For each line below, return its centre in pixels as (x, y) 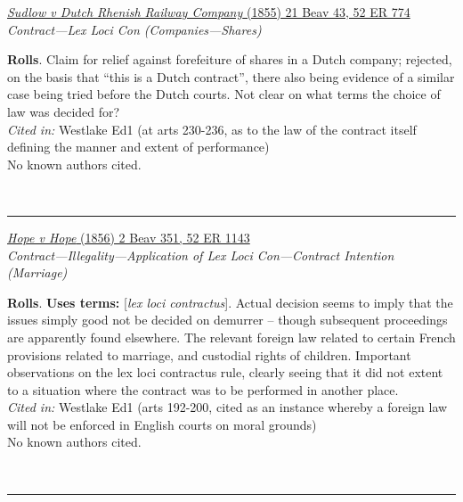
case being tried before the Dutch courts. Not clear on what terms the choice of (224, 94)
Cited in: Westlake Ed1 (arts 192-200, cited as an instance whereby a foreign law (227, 407)
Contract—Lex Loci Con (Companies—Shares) (134, 29)
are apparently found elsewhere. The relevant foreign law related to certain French (231, 337)
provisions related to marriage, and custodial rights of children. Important (209, 354)
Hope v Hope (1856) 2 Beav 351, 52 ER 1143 (129, 237)
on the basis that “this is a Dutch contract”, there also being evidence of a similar (231, 76)
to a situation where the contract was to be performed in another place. (203, 389)
